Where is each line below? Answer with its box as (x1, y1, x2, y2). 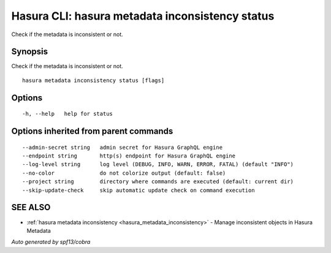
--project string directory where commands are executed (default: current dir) (22, 178, 294, 185)
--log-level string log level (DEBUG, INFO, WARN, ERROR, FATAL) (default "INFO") (22, 161, 294, 168)
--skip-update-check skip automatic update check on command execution (22, 187, 255, 194)
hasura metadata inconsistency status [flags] (22, 77, 165, 84)
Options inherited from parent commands (11, 126, 173, 137)
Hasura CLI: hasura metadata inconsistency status (11, 9, 275, 23)
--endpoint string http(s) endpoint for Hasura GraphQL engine (22, 153, 236, 159)
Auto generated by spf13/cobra (11, 238, 91, 246)
